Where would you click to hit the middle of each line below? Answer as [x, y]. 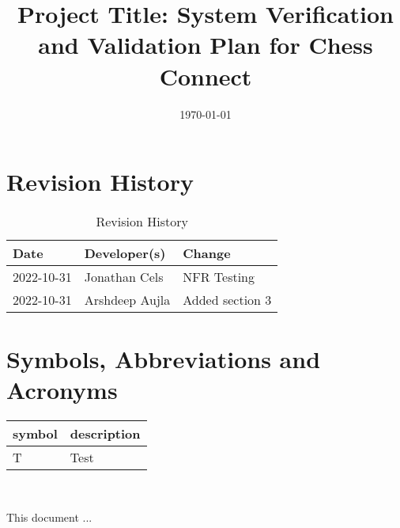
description [105, 434]
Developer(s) [125, 253]
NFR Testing [219, 277]
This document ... [49, 517]
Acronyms [62, 390]
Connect [206, 76]
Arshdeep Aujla [127, 300]
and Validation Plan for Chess [206, 45]
